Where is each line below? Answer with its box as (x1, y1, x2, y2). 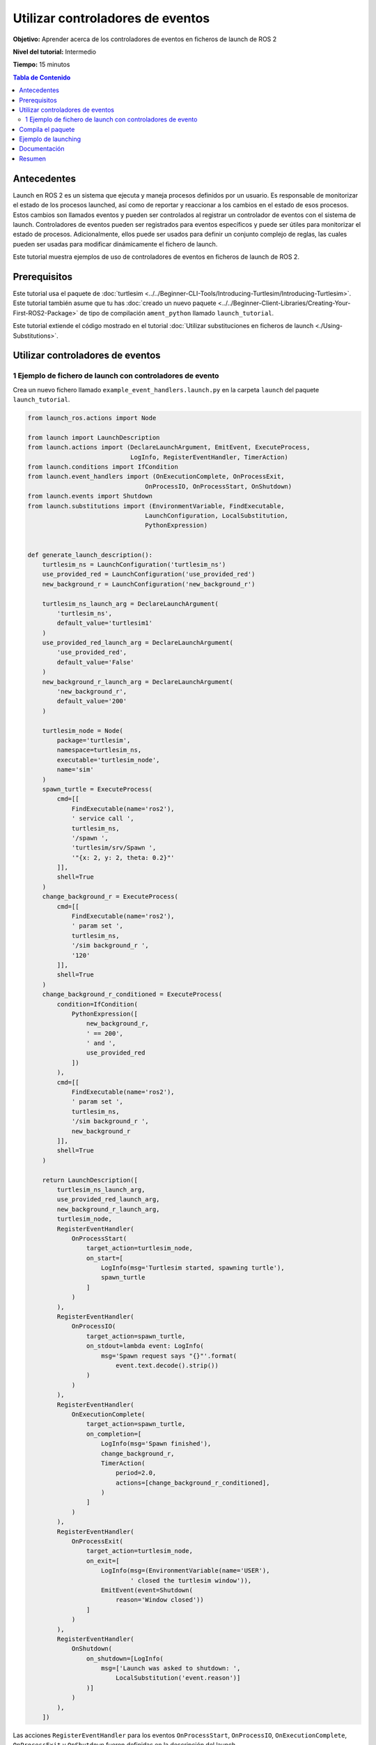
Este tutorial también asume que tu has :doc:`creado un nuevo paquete (13, 299, 217, 307)
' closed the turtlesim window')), (130, 1576, 252, 1584)
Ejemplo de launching (19, 135, 81, 143)
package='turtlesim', (56, 736, 131, 744)
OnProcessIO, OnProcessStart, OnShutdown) (145, 482, 292, 490)
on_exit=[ (86, 1557, 120, 1565)
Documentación (19, 144, 65, 153)
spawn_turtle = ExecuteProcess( (42, 785, 153, 793)
